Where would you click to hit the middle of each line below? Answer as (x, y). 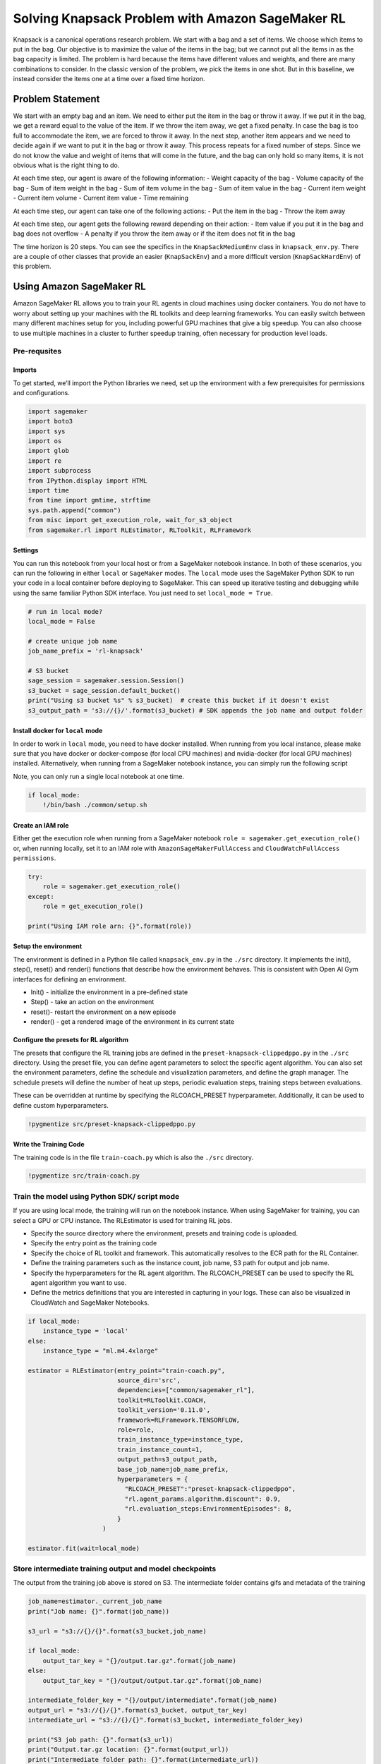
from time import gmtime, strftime (89, 500)
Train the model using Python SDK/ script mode (96, 1196)
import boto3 (50, 421)
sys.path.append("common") (74, 510)
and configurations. (41, 392)
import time (49, 491)
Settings (26, 550)
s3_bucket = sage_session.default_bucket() (104, 690)
